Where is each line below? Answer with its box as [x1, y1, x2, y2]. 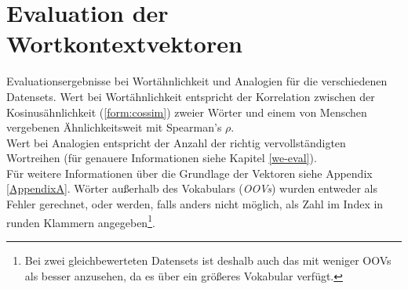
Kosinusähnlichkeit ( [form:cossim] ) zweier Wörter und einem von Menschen [6, 103, 367, 120]
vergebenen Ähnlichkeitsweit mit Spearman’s [6, 119, 222, 135]
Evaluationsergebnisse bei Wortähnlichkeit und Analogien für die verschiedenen [6, 73, 388, 89]
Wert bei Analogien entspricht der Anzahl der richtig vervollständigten [6, 134, 346, 150]
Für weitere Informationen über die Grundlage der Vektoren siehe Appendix [6, 164, 373, 181]
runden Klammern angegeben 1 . [6, 211, 155, 230]
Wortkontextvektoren [6, 27, 242, 60]
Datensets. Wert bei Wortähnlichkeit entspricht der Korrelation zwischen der [6, 88, 375, 104]
